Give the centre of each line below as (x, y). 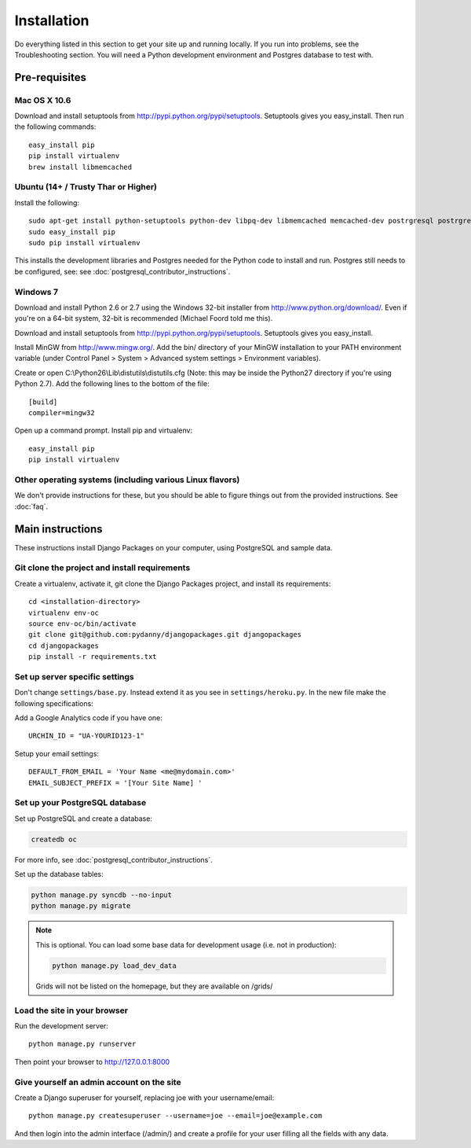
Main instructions (58, 529)
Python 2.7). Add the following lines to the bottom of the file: (112, 384)
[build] (43, 402)
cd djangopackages (64, 646)
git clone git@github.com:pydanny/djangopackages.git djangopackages (165, 635)
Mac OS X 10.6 (43, 100)
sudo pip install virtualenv (84, 243)
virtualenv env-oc (64, 613)
